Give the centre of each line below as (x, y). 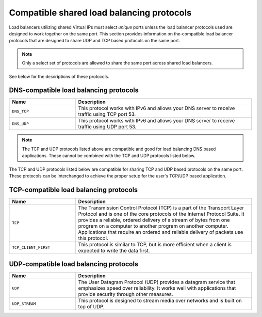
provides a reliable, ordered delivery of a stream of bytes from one (154, 220)
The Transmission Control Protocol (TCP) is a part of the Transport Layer (161, 207)
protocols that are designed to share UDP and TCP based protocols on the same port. (95, 41)
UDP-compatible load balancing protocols (74, 264)
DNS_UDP (20, 124)
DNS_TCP (20, 111)
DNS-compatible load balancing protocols (74, 90)
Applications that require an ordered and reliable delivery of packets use (161, 232)
